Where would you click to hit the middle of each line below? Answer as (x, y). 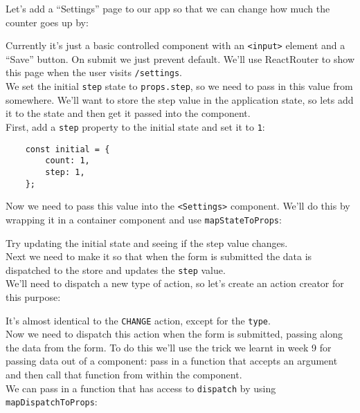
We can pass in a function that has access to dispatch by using (141, 388)
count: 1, (67, 161)
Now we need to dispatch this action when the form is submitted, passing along (174, 334)
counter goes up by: (47, 22)
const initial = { (67, 149)
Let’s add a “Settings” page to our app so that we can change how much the (168, 8)
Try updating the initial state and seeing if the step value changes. (147, 242)
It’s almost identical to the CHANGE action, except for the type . (138, 320)
